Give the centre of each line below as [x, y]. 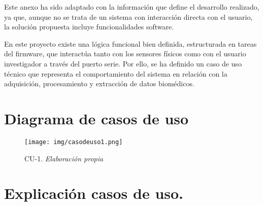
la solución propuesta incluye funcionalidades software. [89, 27]
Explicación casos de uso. [94, 193]
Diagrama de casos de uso [96, 118]
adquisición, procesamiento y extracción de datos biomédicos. [99, 83]
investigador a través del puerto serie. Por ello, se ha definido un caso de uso [123, 63]
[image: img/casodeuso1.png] [74, 142]
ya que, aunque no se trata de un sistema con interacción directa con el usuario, [128, 16]
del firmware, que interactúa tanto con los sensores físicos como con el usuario [125, 54]
